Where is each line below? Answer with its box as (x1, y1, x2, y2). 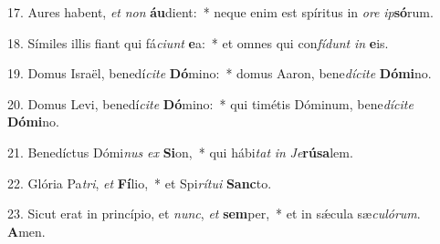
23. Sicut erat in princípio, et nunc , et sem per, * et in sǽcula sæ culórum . (7, 204, 421, 223)
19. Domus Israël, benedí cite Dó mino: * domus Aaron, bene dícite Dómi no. (7, 64, 432, 83)
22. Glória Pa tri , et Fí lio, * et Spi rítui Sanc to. (7, 173, 272, 192)
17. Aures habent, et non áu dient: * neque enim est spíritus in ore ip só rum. (7, 3, 434, 21)
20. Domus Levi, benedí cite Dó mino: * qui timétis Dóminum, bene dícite (7, 94, 414, 113)
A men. (7, 221, 46, 240)
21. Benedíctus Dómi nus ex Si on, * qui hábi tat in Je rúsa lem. (7, 142, 353, 161)
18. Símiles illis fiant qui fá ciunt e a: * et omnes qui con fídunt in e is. (7, 33, 389, 52)
